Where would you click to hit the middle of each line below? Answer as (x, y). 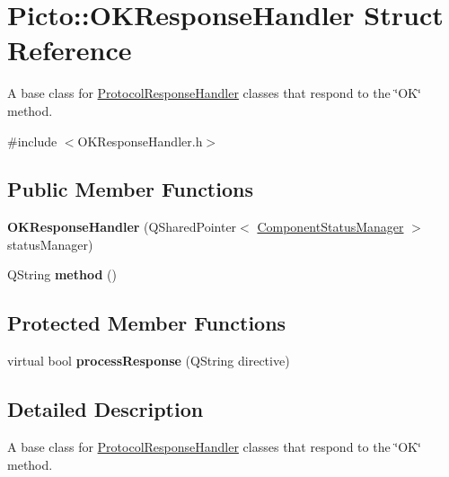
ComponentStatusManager (330, 227)
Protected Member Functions (147, 323)
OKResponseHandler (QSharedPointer (122, 227)
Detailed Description (106, 409)
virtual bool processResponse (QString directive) (149, 361)
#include (32, 141)
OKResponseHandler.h (140, 141)
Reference (70, 50)
